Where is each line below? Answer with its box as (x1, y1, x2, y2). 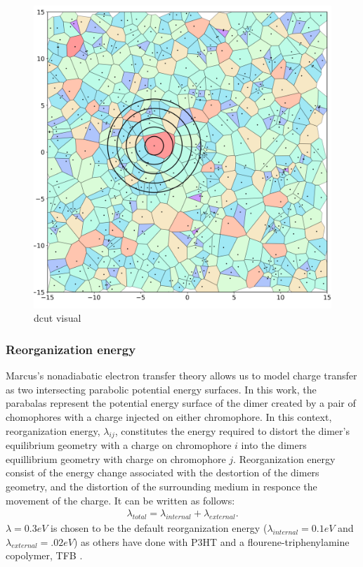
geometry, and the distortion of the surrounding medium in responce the (6, 479, 317, 494)
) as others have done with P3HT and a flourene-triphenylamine (73, 534, 350, 549)
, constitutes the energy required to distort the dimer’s (114, 423, 350, 438)
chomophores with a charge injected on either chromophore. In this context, (6, 409, 332, 424)
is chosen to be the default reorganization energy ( (51, 521, 268, 535)
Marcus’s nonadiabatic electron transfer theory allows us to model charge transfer (6, 368, 357, 383)
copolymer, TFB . (6, 548, 83, 563)
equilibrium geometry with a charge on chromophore (6, 438, 232, 452)
